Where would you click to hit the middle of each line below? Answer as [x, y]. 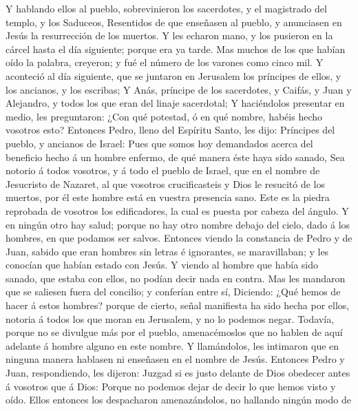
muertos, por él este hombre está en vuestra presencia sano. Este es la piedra [168, 197]
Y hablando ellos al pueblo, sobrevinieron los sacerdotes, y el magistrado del [166, 8]
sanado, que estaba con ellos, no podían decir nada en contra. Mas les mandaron [176, 278]
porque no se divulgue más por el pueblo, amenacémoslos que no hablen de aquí [174, 332]
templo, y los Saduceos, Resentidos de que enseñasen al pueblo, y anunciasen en [174, 22]
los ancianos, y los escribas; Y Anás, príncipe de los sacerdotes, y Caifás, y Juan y [179, 89]
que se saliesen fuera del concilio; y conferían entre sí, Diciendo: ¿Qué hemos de [173, 292]
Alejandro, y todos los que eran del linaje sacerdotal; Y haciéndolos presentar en [175, 103]
